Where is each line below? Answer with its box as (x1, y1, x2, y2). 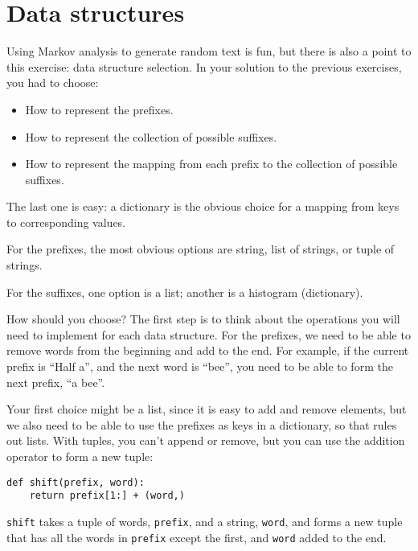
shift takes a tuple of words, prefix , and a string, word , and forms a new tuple (6, 512, 403, 529)
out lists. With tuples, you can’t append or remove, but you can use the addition (6, 432, 405, 449)
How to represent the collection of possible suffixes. (25, 128, 277, 145)
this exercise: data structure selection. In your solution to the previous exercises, (6, 58, 402, 75)
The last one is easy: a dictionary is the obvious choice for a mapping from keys (6, 198, 400, 215)
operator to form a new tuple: (6, 448, 154, 464)
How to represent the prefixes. (25, 101, 174, 117)
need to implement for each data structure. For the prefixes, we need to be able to (6, 326, 411, 343)
